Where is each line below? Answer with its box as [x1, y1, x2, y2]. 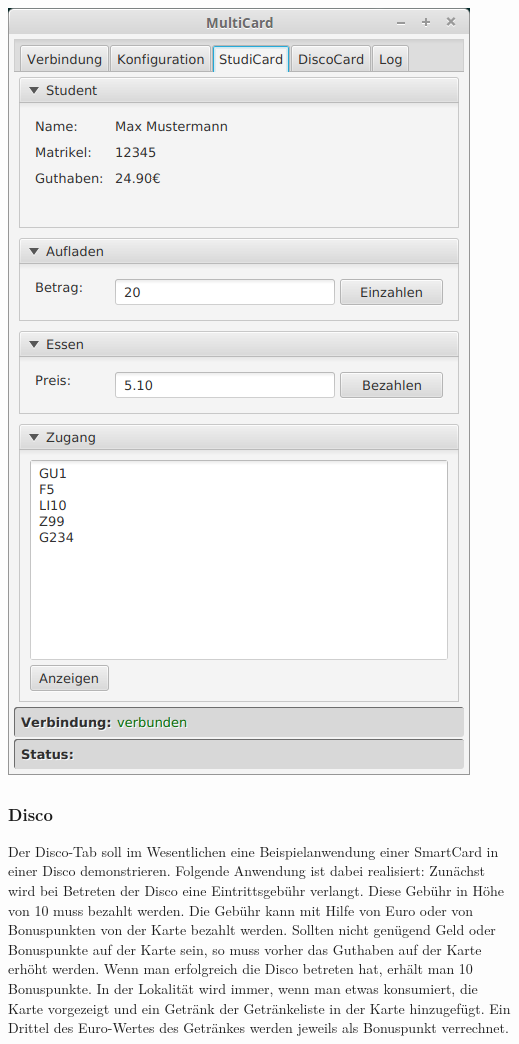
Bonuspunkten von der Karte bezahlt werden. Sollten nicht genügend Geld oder [8, 919, 496, 940]
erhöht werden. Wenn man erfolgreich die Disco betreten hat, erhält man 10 [8, 958, 473, 979]
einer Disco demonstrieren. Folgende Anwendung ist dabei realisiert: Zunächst [8, 860, 485, 881]
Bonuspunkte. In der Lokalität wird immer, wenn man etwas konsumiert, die [8, 977, 478, 998]
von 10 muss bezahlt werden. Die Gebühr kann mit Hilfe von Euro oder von [8, 899, 474, 920]
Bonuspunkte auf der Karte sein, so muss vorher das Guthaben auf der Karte [8, 938, 482, 959]
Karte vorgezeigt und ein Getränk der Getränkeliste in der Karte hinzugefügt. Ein [8, 997, 511, 1018]
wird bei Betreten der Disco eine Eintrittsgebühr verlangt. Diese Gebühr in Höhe [8, 880, 505, 900]
